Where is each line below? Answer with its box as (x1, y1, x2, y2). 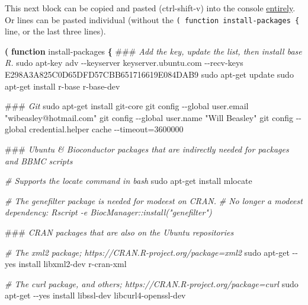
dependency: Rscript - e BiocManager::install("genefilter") (5, 206, 212, 218)
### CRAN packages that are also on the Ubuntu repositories (5, 225, 234, 238)
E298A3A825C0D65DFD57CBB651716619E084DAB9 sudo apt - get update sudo (5, 68, 294, 81)
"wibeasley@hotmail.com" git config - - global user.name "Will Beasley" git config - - (5, 111, 301, 123)
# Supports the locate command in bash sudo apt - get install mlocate (5, 174, 252, 187)
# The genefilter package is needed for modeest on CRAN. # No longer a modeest (5, 194, 303, 206)
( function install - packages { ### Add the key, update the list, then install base (5, 45, 302, 57)
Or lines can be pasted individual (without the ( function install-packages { (5, 13, 300, 26)
